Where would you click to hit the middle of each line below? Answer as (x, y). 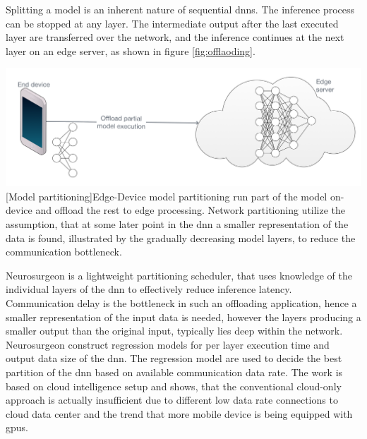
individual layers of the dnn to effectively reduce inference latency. (149, 289)
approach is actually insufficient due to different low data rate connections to (172, 400)
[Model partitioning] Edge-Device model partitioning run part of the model (167, 196)
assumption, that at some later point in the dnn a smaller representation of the (177, 223)
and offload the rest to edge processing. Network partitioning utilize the (191, 210)
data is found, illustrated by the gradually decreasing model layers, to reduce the (181, 237)
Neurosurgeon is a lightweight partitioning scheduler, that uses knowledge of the (179, 275)
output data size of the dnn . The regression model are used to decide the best (174, 358)
